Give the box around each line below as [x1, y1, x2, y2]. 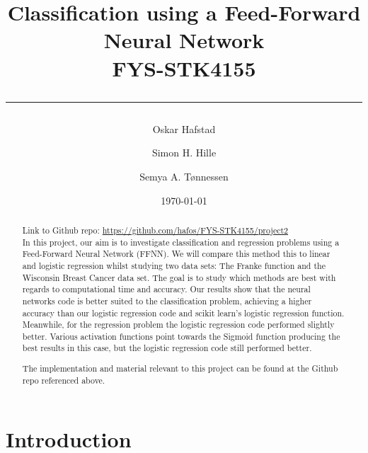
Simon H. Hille [151, 145, 217, 160]
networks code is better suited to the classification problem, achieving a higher [22, 294, 312, 306]
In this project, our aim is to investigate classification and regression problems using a [22, 236, 340, 248]
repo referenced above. [22, 374, 105, 386]
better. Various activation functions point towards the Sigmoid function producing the [22, 330, 340, 342]
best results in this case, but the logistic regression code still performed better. [22, 342, 312, 354]
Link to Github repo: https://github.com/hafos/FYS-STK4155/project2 [22, 224, 289, 236]
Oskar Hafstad [152, 121, 216, 136]
